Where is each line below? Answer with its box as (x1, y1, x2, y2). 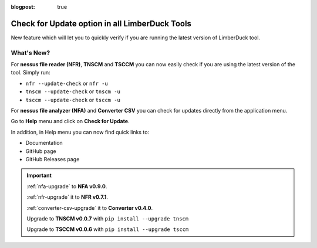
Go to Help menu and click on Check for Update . (11, 118, 130, 125)
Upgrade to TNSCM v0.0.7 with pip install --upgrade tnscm (26, 215, 189, 222)
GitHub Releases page (25, 155, 80, 162)
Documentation (25, 140, 63, 147)
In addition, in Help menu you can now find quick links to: (11, 128, 150, 135)
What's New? (11, 49, 50, 57)
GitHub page (25, 147, 56, 155)
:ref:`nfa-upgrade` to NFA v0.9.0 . (26, 182, 107, 190)
